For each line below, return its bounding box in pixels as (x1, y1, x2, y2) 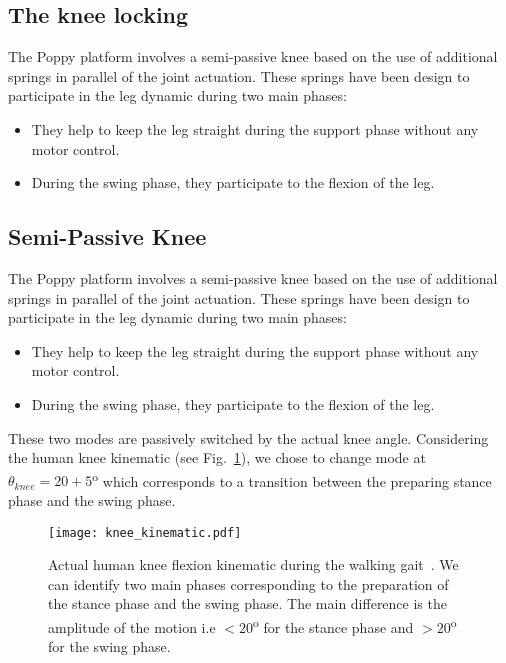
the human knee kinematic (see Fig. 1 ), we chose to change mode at (8, 447, 426, 468)
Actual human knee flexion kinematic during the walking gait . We (48, 554, 459, 575)
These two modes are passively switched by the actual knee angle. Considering (8, 427, 489, 448)
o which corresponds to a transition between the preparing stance (92, 467, 492, 491)
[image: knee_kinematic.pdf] (48, 525, 242, 540)
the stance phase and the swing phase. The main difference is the (48, 593, 447, 614)
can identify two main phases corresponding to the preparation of (48, 573, 449, 594)
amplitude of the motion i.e (48, 616, 216, 637)
